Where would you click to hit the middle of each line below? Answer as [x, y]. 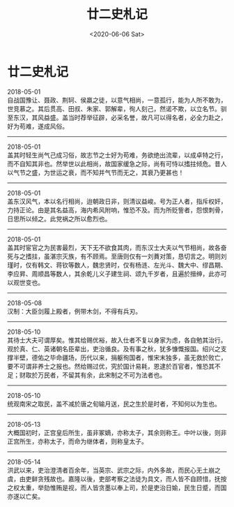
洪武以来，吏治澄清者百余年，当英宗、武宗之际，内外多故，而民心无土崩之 [114, 470]
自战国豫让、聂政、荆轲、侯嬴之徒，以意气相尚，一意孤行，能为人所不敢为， [117, 100]
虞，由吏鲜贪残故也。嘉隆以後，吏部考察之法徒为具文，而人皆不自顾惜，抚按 [117, 478]
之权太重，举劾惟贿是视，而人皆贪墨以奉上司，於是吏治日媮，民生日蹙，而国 [117, 487]
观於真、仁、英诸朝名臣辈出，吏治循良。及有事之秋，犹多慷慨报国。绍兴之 [114, 348]
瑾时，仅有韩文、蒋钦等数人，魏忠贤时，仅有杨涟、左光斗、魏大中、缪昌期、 [117, 265]
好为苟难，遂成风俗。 [38, 126]
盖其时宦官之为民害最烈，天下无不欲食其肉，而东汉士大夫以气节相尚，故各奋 [117, 247]
